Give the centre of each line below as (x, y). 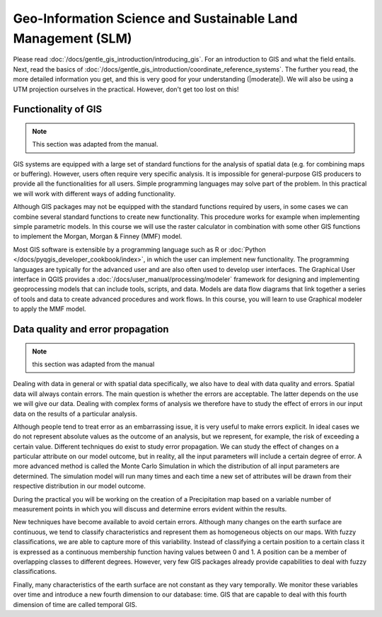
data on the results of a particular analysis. (75, 414)
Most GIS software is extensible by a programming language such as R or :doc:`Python (139, 249)
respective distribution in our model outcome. (80, 486)
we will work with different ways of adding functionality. (94, 193)
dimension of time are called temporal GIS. (75, 604)
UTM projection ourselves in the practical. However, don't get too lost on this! (126, 89)
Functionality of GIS (58, 109)
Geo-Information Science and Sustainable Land (155, 18)
